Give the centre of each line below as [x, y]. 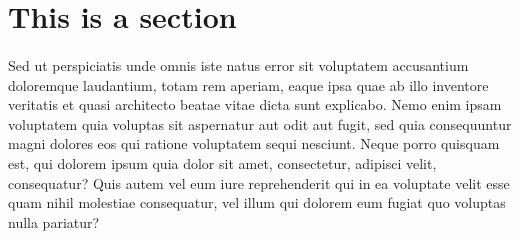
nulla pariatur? [54, 221]
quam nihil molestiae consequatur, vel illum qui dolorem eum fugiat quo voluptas [257, 202]
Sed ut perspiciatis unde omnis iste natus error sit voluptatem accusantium [238, 64]
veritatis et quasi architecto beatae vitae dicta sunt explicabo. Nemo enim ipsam [255, 104]
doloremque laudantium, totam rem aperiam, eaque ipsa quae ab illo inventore [248, 84]
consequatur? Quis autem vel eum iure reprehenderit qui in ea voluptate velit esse [259, 182]
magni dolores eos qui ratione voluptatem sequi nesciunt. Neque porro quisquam [254, 143]
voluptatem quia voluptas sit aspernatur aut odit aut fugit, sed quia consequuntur [260, 123]
